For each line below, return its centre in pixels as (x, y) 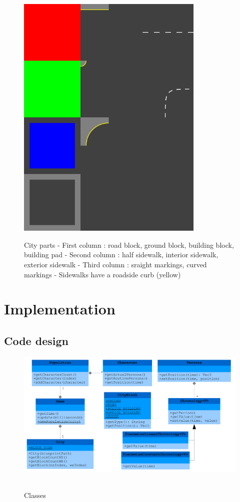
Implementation (60, 309)
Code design (36, 340)
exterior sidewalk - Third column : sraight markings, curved (115, 265)
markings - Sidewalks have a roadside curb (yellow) (102, 274)
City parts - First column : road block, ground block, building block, (129, 244)
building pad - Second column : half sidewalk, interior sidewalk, (121, 255)
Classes (35, 495)
